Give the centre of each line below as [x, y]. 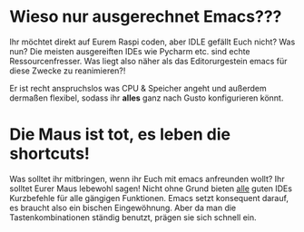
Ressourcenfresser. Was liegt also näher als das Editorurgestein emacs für [148, 61]
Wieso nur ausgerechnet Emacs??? [146, 17]
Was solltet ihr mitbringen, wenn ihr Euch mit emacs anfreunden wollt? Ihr [147, 179]
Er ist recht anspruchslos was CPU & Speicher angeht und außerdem [138, 88]
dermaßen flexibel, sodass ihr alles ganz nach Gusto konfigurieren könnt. [147, 98]
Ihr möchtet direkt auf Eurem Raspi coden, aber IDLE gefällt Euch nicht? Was [152, 42]
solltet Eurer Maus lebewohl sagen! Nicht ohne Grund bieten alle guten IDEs [151, 188]
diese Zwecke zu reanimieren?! [68, 71]
